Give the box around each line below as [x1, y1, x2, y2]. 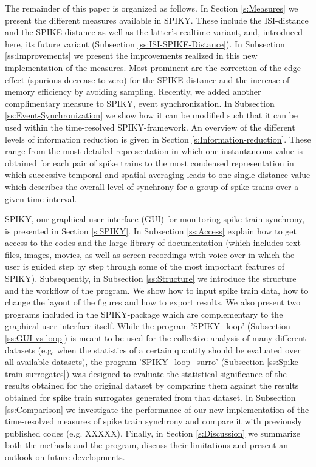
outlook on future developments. [5, 450, 125, 463]
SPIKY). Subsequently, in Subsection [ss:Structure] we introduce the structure [5, 272, 297, 285]
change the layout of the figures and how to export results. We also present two [5, 296, 301, 308]
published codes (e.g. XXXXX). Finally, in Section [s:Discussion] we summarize [5, 426, 300, 439]
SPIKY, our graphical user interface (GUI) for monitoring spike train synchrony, [5, 213, 305, 225]
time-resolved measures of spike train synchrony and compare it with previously [5, 415, 302, 428]
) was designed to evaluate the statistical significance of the [66, 367, 287, 380]
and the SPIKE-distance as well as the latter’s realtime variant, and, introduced [5, 26, 303, 38]
